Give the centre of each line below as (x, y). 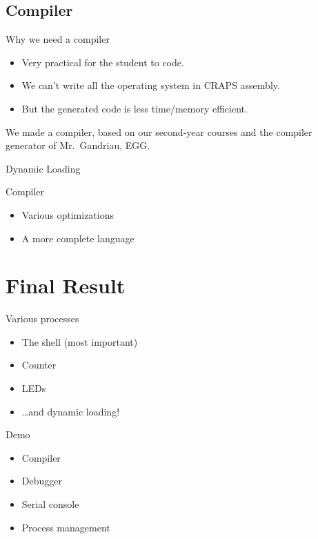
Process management (66, 527)
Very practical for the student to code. (103, 62)
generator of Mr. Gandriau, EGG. (78, 145)
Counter (39, 365)
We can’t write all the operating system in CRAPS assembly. (151, 85)
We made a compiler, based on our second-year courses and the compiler (159, 131)
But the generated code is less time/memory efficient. (135, 108)
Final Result (66, 285)
